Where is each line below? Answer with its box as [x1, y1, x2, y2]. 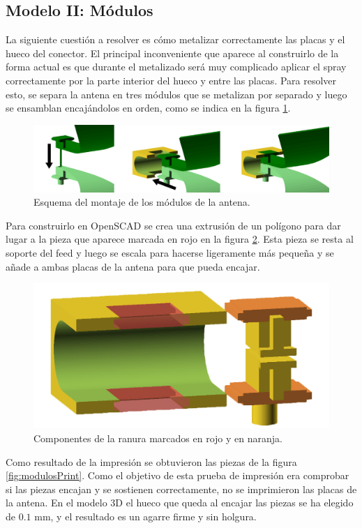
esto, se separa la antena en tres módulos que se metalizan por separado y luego [6, 86, 347, 101]
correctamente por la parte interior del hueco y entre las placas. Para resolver [6, 73, 337, 87]
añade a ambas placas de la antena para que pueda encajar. [6, 259, 260, 273]
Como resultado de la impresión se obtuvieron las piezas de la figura [6, 454, 297, 469]
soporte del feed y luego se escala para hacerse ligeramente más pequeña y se [6, 246, 334, 260]
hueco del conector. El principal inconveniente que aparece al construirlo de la [6, 45, 339, 60]
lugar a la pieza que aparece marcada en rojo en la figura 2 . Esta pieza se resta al [6, 232, 354, 246]
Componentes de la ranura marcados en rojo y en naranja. [33, 431, 282, 446]
